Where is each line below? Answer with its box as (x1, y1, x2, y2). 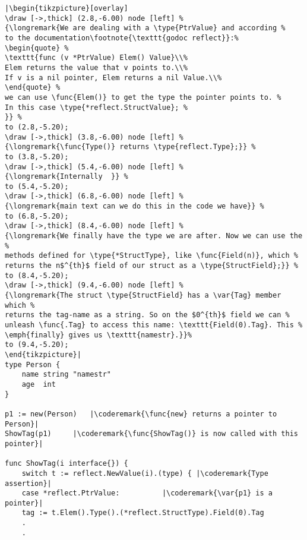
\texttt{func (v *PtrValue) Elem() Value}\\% (5, 53, 188, 62)
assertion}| (5, 479, 52, 488)
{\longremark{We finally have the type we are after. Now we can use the (5, 232, 303, 241)
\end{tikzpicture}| (5, 350, 81, 359)
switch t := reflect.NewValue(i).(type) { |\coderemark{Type (21, 469, 268, 478)
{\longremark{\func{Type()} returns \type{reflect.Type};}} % (5, 143, 256, 151)
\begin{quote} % (5, 43, 69, 52)
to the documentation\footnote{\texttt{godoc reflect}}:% (5, 33, 239, 42)
